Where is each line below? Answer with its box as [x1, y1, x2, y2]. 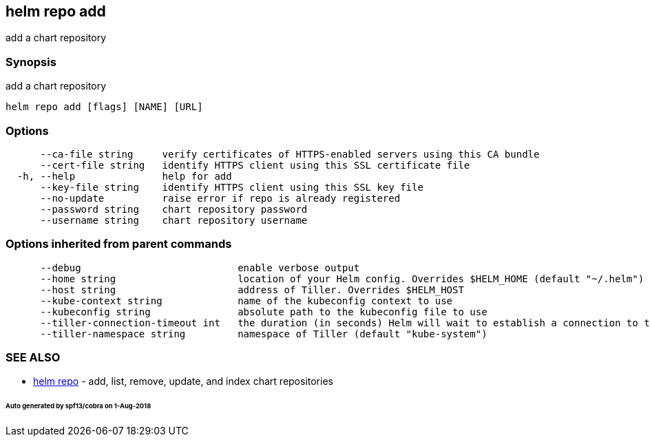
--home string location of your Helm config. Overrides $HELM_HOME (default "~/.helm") [40, 273, 644, 284]
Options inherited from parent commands [6, 237, 232, 251]
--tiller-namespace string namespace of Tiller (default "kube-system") [40, 328, 488, 339]
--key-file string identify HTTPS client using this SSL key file [40, 181, 423, 193]
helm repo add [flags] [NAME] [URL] [6, 101, 203, 113]
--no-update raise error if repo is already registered [40, 192, 401, 204]
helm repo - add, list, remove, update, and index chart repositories [33, 375, 333, 388]
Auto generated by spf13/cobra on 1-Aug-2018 [6, 402, 151, 410]
